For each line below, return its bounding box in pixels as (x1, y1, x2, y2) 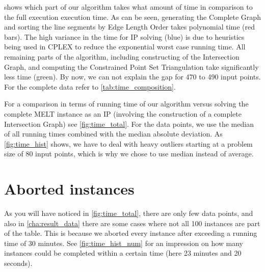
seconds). (4, 258, 33, 268)
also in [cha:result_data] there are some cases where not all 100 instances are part (4, 217, 260, 228)
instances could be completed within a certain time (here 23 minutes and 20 (4, 248, 242, 258)
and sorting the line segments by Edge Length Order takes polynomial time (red (4, 21, 255, 32)
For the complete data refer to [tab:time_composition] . (4, 81, 176, 92)
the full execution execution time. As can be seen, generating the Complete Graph (4, 11, 261, 22)
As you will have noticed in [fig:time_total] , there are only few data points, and (4, 208, 253, 219)
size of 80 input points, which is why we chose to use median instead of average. (4, 148, 254, 159)
